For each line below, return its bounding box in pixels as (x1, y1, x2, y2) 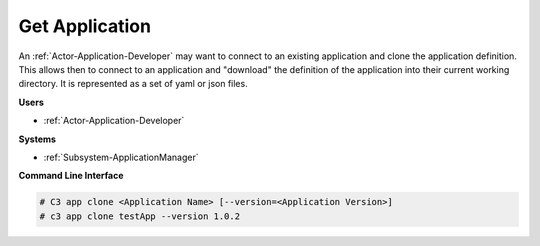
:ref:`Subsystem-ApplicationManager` (43, 151, 199, 163)
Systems (18, 133, 57, 145)
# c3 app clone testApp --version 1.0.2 (39, 210, 240, 222)
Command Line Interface (18, 170, 124, 182)
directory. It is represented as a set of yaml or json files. (18, 78, 249, 90)
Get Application (18, 15, 152, 37)
